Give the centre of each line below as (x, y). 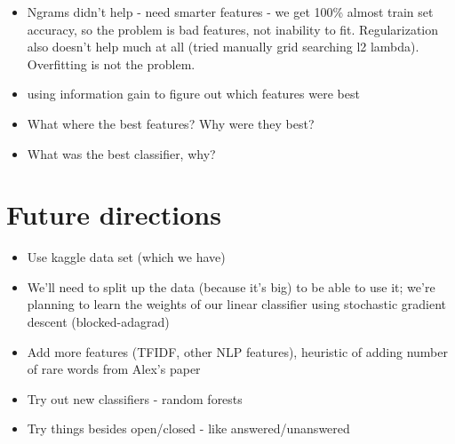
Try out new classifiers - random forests (135, 398)
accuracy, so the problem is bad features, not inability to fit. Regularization (233, 29)
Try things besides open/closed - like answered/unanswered (188, 428)
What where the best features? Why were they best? (171, 123)
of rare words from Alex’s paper (114, 369)
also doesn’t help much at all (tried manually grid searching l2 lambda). (223, 47)
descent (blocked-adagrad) (98, 322)
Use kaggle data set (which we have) (126, 257)
